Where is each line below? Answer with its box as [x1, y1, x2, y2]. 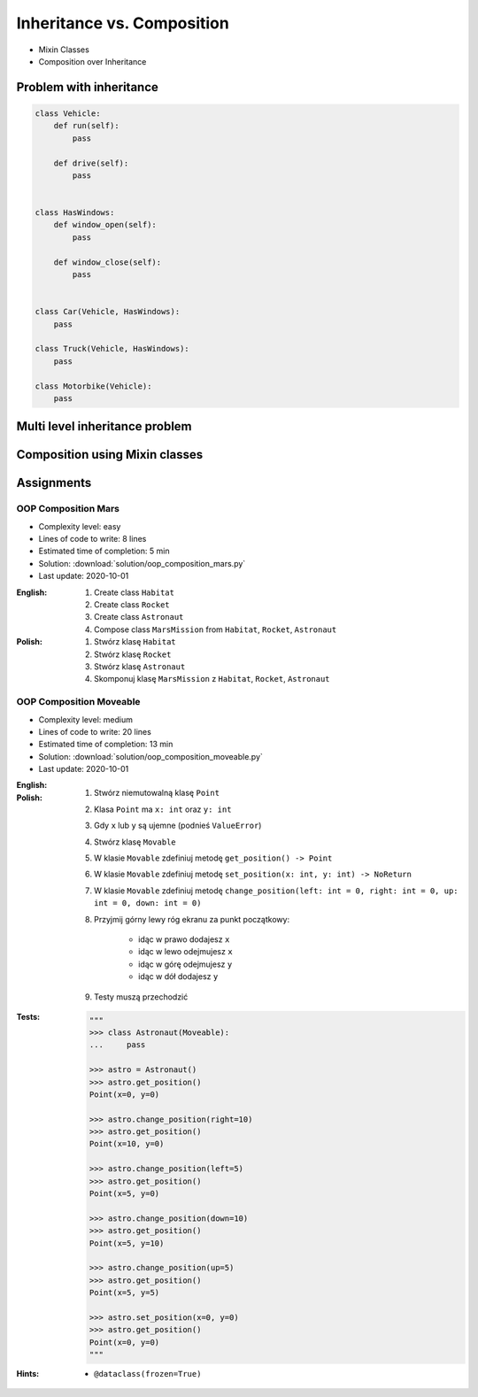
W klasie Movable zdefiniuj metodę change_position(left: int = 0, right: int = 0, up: [94, 885, 459, 896]
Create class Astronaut [94, 612, 184, 622]
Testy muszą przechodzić [94, 992, 189, 1002]
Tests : [16, 1011, 40, 1022]
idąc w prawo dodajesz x [138, 934, 230, 945]
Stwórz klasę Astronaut [94, 661, 186, 672]
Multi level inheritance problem [16, 419, 192, 434]
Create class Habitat [94, 587, 174, 598]
